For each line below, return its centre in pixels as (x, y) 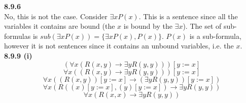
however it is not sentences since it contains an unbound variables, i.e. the (119, 46)
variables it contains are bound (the (60, 26)
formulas (17, 36)
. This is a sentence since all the (188, 16)
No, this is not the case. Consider (56, 16)
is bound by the (148, 26)
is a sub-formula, (215, 36)
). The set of (202, 26)
